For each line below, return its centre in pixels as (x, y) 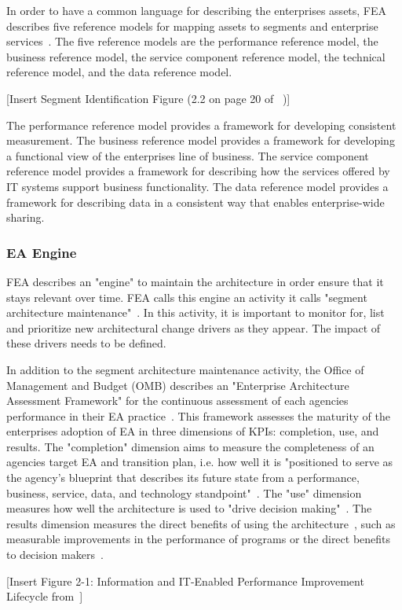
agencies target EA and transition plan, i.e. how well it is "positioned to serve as (200, 462)
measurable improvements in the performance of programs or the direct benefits (199, 539)
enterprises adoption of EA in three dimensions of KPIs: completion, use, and (193, 431)
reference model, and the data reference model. (119, 72)
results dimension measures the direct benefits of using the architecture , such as (201, 523)
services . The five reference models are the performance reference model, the (192, 41)
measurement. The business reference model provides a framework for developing (201, 140)
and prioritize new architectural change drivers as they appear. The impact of (194, 327)
